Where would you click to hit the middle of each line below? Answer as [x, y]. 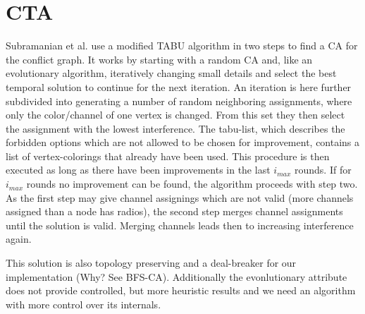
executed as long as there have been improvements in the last [138, 170]
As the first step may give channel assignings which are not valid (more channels [180, 197]
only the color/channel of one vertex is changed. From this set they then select [175, 115]
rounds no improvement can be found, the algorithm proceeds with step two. [192, 184]
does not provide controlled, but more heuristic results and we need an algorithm [181, 290]
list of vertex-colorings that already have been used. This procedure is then [168, 156]
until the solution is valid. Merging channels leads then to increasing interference [180, 225]
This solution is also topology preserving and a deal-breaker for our [151, 263]
